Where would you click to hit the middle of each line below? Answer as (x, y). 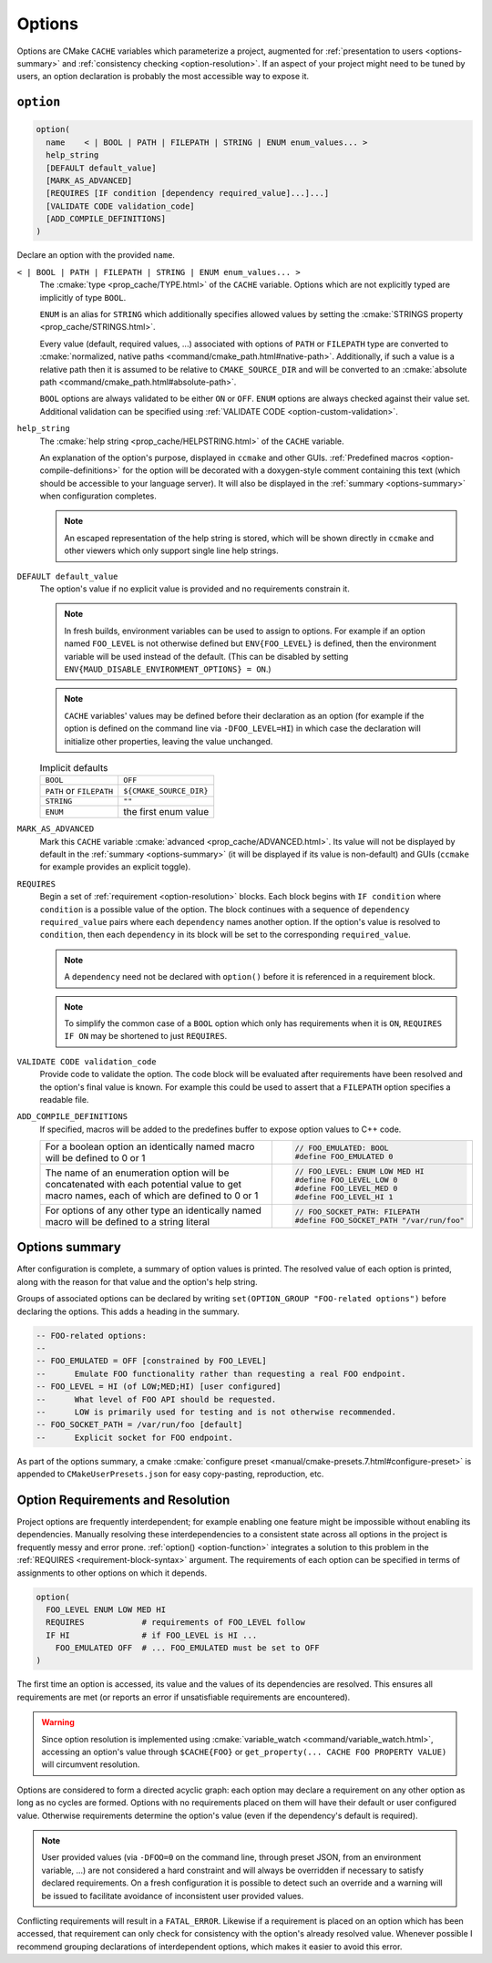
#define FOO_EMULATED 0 (344, 1157)
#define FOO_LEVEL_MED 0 (346, 1189)
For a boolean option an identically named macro (150, 1146)
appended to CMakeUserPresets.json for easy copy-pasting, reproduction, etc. (170, 1474)
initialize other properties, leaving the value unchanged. (169, 741)
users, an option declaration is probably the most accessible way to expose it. (163, 77)
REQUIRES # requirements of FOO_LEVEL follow (175, 1623)
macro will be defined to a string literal (127, 1221)
